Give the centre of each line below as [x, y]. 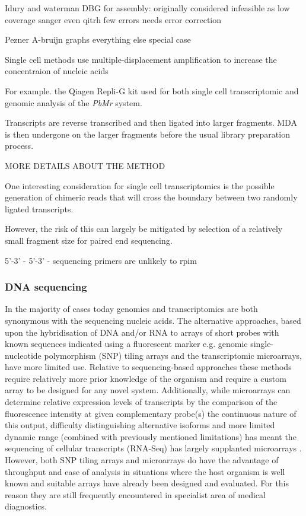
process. [19, 146]
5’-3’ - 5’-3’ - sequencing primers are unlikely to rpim [101, 260]
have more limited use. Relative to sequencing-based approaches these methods [148, 367]
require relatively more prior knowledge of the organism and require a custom [146, 378]
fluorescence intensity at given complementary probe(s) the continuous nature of [151, 413]
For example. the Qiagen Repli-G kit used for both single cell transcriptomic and [152, 90]
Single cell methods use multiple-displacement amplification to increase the [141, 59]
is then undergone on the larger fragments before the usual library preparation [147, 134]
